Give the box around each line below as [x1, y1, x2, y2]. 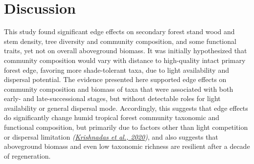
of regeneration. [4, 150, 51, 161]
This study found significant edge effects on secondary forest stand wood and [4, 26, 235, 37]
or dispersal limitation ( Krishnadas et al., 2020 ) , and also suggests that [4, 131, 218, 142]
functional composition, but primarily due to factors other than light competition [4, 122, 248, 132]
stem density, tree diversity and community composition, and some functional [4, 36, 236, 46]
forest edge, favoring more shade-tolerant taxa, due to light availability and [4, 64, 229, 75]
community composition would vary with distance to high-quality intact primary [4, 55, 246, 65]
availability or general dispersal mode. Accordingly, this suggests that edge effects [4, 102, 248, 113]
